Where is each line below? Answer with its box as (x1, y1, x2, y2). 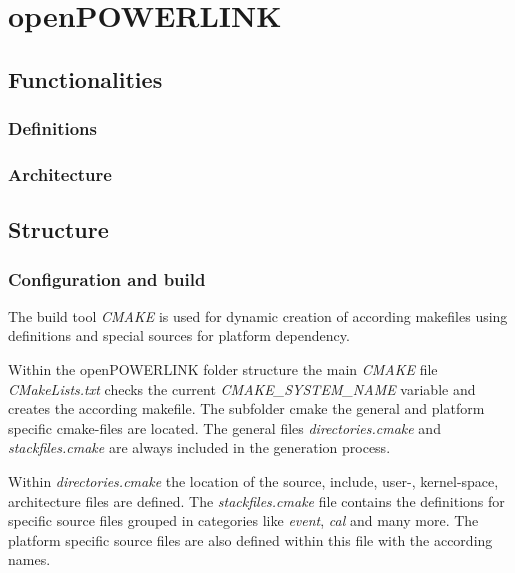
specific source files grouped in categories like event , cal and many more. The (8, 510, 479, 531)
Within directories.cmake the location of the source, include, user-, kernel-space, (8, 471, 499, 491)
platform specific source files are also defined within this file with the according (8, 529, 493, 550)
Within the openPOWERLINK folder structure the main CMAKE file (8, 359, 438, 380)
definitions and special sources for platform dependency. (8, 325, 350, 346)
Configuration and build (8, 266, 206, 291)
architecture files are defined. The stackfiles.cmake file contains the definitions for (8, 490, 505, 511)
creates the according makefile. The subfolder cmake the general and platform (8, 398, 485, 419)
